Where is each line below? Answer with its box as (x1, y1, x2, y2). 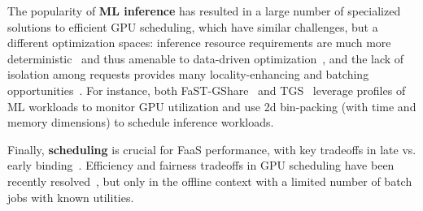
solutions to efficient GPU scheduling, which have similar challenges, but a (7, 18, 378, 35)
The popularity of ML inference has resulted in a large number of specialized (7, 2, 401, 19)
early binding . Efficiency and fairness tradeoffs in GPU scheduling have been (7, 157, 395, 174)
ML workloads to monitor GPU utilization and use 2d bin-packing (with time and (7, 97, 416, 114)
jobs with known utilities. (7, 188, 134, 205)
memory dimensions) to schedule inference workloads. (7, 114, 274, 131)
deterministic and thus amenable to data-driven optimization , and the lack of (7, 50, 404, 67)
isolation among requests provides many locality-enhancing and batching (7, 66, 369, 83)
